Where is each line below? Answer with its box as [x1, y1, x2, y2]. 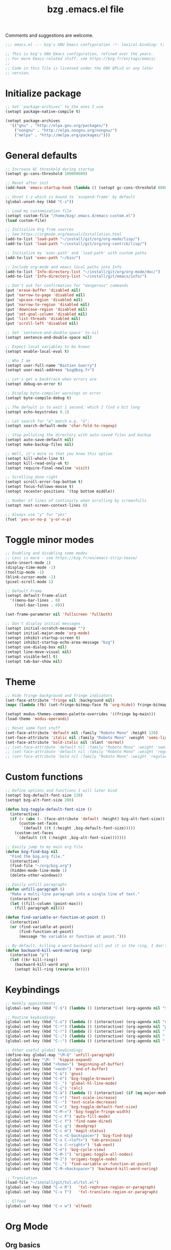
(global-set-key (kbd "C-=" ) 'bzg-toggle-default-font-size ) [5, 1105, 138, 1110]
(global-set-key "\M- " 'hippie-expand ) [5, 1057, 93, 1062]
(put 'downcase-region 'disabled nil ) [5, 307, 88, 312]
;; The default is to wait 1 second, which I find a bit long [5, 404, 140, 410]
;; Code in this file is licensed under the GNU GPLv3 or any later [5, 65, 154, 71]
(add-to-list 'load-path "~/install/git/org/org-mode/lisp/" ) [5, 237, 140, 242]
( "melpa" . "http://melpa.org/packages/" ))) [14, 133, 110, 138]
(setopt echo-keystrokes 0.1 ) [5, 409, 70, 414]
